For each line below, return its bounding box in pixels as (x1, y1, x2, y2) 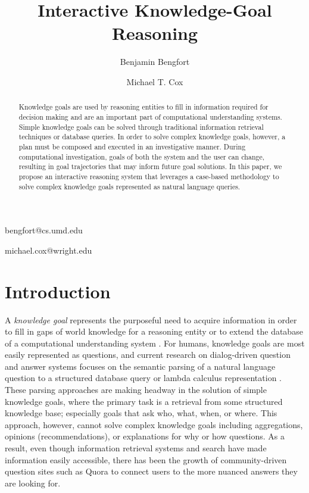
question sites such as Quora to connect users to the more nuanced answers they (5, 465, 298, 478)
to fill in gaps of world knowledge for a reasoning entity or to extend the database (5, 325, 303, 338)
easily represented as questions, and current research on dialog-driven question (5, 348, 291, 361)
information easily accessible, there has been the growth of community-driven (5, 453, 287, 466)
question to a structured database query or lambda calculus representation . (5, 372, 282, 384)
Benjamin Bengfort (120, 55, 190, 68)
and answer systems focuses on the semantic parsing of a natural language (5, 360, 276, 372)
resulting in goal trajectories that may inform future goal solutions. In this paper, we (18, 161, 282, 171)
